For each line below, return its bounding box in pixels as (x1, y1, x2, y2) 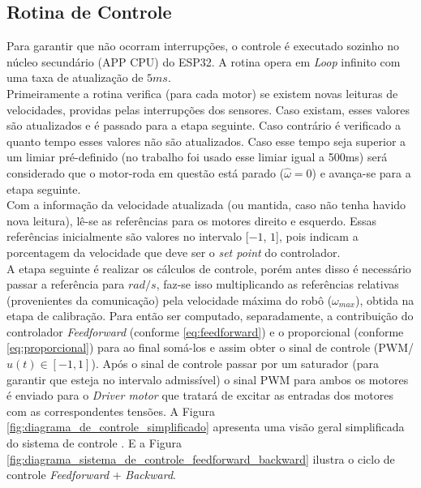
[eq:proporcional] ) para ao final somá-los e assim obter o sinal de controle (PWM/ (6, 339, 415, 356)
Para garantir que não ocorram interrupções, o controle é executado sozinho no (6, 37, 400, 54)
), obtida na (355, 291, 415, 308)
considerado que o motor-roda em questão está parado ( (6, 164, 285, 181)
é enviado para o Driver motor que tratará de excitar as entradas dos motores (6, 387, 393, 404)
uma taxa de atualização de (6, 69, 144, 86)
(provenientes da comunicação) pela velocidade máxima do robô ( (6, 291, 333, 308)
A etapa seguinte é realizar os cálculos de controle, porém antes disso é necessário (6, 259, 411, 276)
